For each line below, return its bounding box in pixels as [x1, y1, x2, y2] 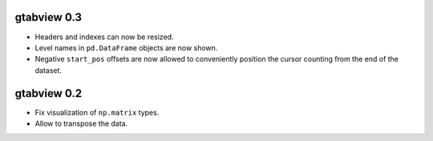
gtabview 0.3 [14, 10, 83, 24]
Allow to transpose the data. [34, 119, 128, 128]
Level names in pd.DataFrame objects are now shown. [34, 42, 218, 52]
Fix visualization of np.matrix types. [34, 107, 160, 117]
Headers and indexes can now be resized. [34, 32, 174, 42]
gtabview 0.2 [14, 87, 83, 100]
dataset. [34, 65, 63, 75]
